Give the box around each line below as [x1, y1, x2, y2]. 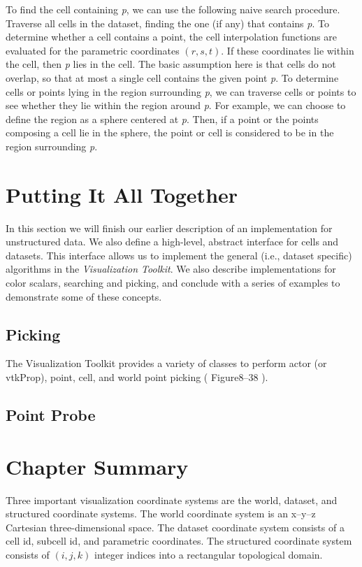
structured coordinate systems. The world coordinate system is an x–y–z [6, 506, 316, 521]
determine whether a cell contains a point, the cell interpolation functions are [6, 29, 337, 44]
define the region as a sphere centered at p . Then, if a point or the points [6, 111, 319, 126]
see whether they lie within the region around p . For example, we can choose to [6, 98, 346, 113]
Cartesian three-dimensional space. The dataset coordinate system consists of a [6, 519, 345, 534]
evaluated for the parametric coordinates [6, 43, 180, 57]
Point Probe [6, 404, 96, 425]
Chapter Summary [6, 452, 189, 480]
